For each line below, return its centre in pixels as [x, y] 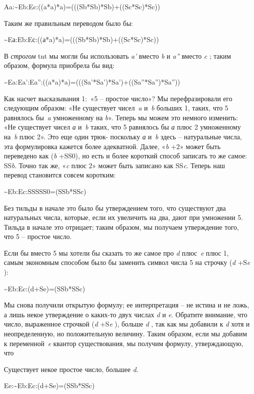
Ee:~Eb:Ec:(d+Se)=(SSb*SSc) [49, 385]
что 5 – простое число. [38, 236]
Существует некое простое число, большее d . [71, 369]
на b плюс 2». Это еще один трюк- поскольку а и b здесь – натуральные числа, [123, 136]
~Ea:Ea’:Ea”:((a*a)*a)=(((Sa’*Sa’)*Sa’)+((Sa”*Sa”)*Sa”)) [92, 81]
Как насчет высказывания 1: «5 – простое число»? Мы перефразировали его [118, 98]
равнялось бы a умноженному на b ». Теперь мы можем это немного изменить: [121, 117]
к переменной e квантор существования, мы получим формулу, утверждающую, [124, 343]
